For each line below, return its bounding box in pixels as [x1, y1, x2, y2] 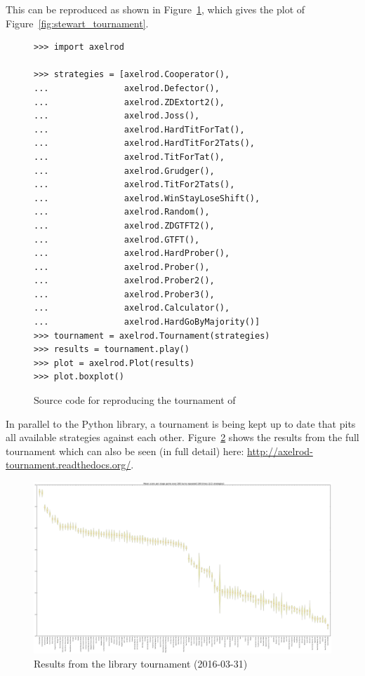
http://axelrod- [247, 443, 313, 458]
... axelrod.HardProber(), [34, 248, 230, 259]
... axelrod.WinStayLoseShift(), [34, 193, 260, 203]
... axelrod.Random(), [34, 207, 210, 217]
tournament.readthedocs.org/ [6, 457, 131, 472]
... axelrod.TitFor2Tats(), [34, 180, 235, 190]
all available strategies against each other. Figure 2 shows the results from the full [6, 430, 359, 445]
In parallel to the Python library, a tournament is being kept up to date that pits [6, 416, 356, 431]
